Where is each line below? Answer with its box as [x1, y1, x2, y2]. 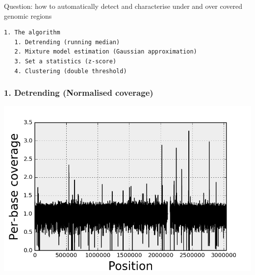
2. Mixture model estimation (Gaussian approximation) [14, 48, 197, 55]
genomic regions [4, 10, 52, 21]
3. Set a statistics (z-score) [14, 57, 117, 65]
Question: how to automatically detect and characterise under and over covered [4, 1, 243, 11]
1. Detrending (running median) [14, 38, 120, 46]
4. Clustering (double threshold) [14, 67, 127, 75]
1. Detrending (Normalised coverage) [4, 86, 153, 99]
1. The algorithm [4, 29, 60, 36]
